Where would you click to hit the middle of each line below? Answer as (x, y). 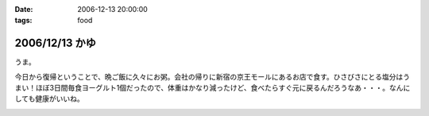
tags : (23, 21)
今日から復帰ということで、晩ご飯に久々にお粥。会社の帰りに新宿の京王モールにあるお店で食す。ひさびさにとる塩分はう (213, 76)
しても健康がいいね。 (49, 99)
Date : (24, 9)
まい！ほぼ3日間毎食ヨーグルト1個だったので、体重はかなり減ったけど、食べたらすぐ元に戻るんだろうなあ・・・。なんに (213, 88)
